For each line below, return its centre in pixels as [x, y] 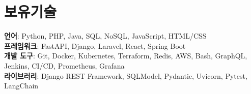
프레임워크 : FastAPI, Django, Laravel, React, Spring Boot [95, 45]
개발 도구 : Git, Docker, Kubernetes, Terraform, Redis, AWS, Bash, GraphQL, [126, 56]
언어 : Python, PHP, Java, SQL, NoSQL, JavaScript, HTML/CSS [105, 36]
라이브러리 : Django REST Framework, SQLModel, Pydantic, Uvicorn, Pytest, [126, 75]
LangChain [21, 86]
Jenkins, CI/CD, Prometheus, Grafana [64, 65]
